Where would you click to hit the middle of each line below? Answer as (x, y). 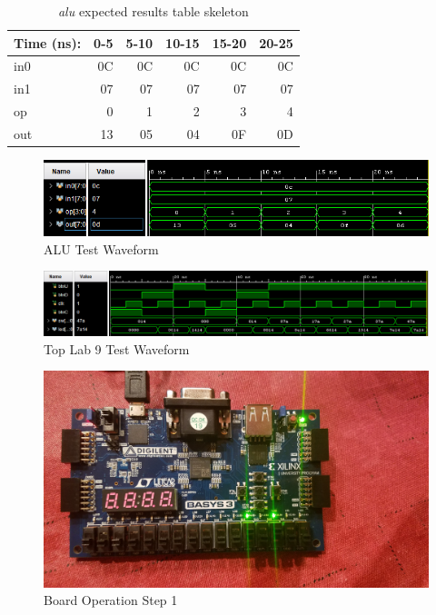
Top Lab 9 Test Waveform (117, 348)
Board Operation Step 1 (111, 600)
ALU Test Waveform (101, 248)
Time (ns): (48, 42)
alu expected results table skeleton (153, 11)
